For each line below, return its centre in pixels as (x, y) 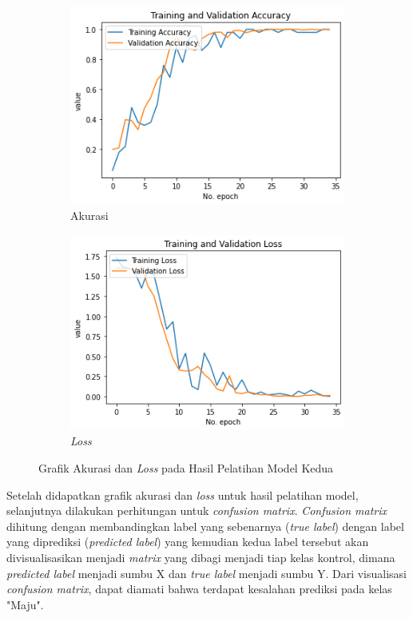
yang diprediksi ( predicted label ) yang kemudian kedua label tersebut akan (188, 542)
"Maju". (25, 604)
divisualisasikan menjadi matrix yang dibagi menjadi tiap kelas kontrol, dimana (201, 558)
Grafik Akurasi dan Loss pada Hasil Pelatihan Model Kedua (186, 468)
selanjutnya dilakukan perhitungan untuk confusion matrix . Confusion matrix (197, 510)
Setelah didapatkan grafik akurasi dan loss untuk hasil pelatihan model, (183, 494)
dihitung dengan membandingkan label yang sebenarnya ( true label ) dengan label (205, 526)
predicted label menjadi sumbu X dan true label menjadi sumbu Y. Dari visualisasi (206, 573)
